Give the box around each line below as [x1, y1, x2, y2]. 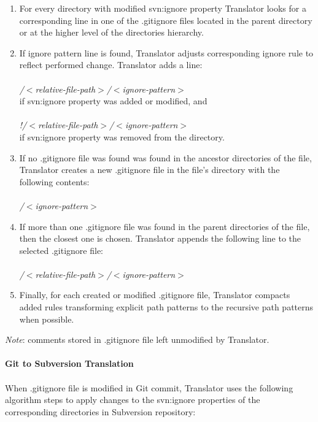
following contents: [19, 175, 90, 188]
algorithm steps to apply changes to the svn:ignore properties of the [5, 393, 260, 406]
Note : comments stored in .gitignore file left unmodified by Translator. [5, 333, 270, 346]
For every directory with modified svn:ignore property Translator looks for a [19, 2, 306, 14]
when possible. [19, 312, 74, 325]
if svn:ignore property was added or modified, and [19, 94, 207, 107]
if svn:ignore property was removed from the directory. [19, 130, 225, 143]
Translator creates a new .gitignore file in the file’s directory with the [19, 163, 280, 176]
